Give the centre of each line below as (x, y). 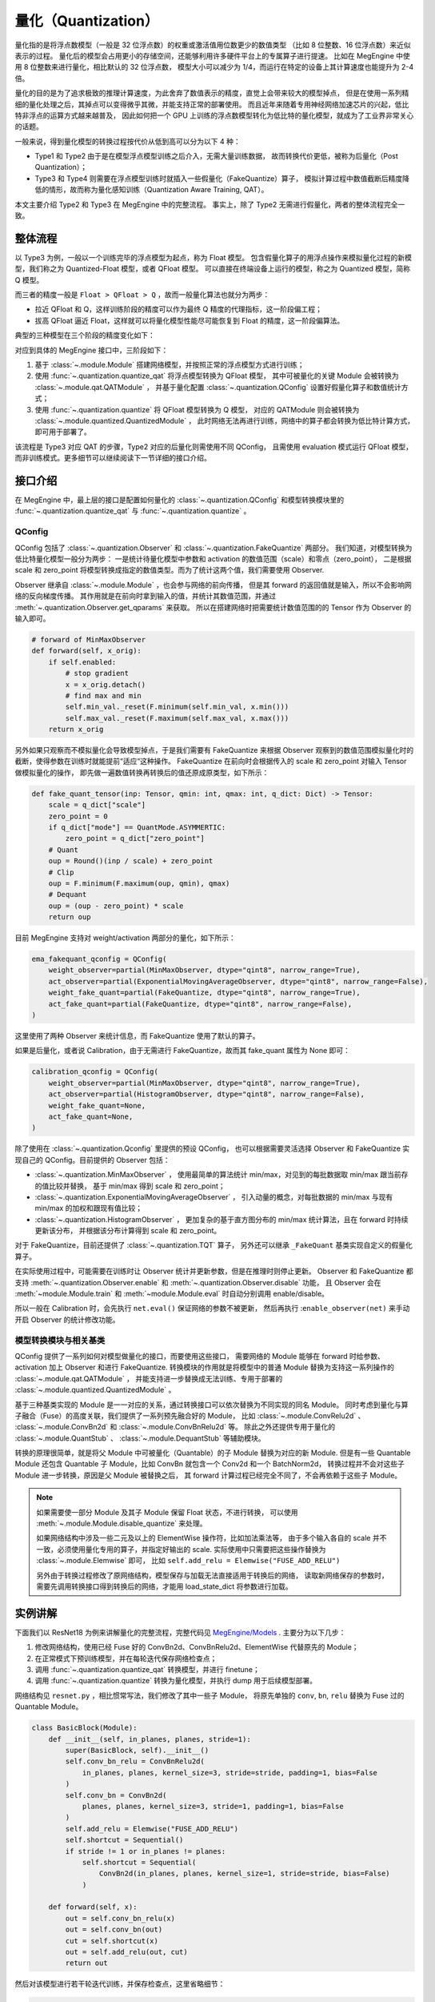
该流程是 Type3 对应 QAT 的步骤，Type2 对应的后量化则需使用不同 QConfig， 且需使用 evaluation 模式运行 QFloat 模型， (214, 446)
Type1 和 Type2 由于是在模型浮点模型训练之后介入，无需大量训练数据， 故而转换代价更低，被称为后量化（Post (217, 156)
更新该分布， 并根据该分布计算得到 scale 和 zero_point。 (128, 1231)
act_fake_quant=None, (91, 1116)
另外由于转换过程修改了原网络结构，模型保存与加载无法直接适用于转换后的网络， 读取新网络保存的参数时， (212, 1575)
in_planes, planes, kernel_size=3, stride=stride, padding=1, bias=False (229, 1773)
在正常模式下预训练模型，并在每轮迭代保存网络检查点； (126, 1658)
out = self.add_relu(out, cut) (126, 1952)
